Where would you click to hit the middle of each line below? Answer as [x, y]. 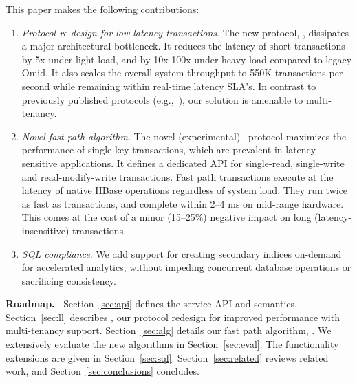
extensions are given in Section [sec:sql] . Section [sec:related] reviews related [167, 357]
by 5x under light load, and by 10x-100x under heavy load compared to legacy [187, 59]
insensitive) [45, 230]
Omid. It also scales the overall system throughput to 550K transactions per [182, 73]
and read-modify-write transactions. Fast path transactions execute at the [177, 176]
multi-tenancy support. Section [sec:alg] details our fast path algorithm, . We [169, 330]
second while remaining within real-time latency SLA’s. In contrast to [169, 86]
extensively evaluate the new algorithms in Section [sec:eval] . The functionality [172, 344]
